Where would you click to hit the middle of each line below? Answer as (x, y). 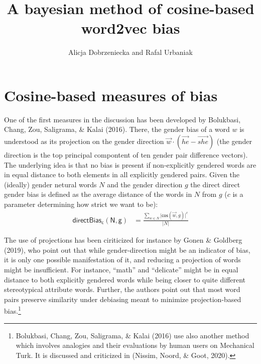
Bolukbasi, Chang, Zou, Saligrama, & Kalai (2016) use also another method (133, 335)
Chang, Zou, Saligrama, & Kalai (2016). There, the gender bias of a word (117, 129)
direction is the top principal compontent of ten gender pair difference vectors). (126, 155)
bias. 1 (13, 310)
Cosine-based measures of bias (111, 95)
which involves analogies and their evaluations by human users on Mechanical (135, 345)
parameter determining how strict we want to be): (81, 204)
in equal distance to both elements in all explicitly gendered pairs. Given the (122, 174)
